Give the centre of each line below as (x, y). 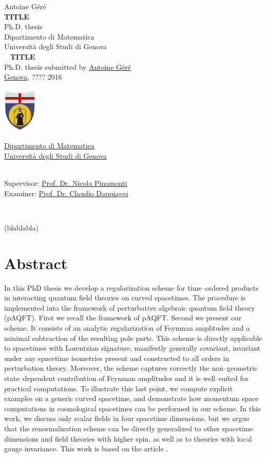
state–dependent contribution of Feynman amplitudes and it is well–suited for (127, 378)
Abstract (36, 263)
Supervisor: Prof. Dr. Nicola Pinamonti (66, 183)
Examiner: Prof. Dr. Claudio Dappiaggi (66, 193)
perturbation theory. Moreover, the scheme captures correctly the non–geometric (131, 368)
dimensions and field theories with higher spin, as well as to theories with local (128, 438)
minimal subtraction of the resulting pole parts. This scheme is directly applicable (133, 338)
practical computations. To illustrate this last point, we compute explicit (118, 388)
